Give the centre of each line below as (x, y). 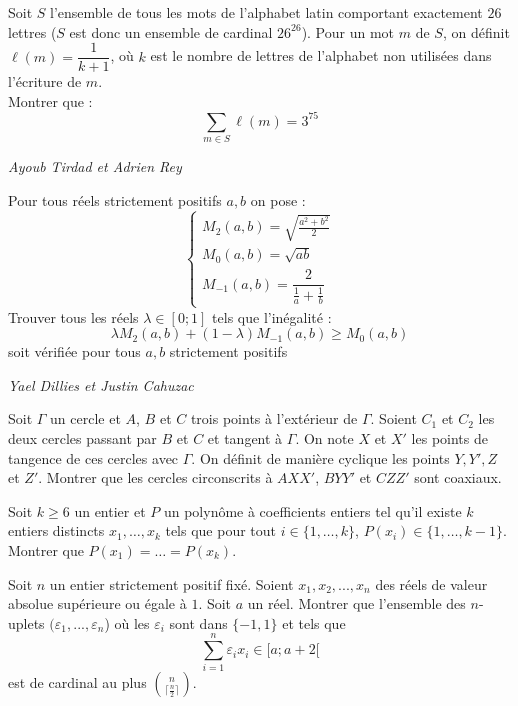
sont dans (198, 622)
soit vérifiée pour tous (74, 351)
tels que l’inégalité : (272, 316)
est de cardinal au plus (77, 682)
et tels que (314, 622)
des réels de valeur (431, 583)
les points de (449, 438)
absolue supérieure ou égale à (97, 603)
